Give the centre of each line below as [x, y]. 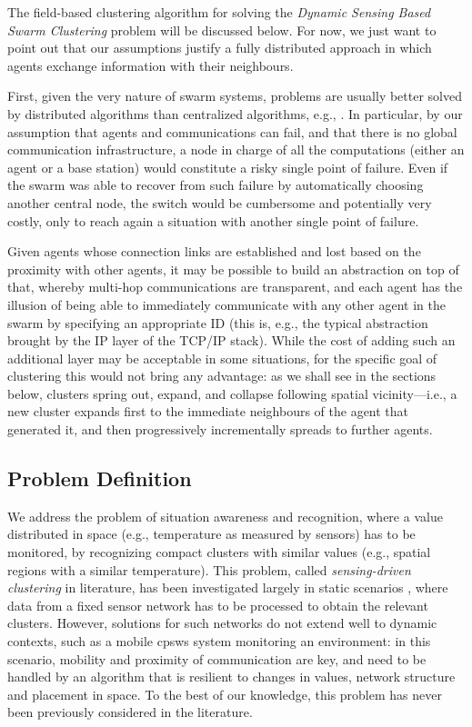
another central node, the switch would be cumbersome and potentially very [220, 202]
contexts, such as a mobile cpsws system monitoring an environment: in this [219, 641]
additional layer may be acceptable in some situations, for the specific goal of [222, 358]
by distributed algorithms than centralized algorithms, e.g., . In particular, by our [235, 113]
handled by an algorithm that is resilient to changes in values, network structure [231, 677]
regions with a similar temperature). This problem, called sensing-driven [209, 569]
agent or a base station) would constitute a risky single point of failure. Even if [228, 167]
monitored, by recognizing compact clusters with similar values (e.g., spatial [219, 552]
